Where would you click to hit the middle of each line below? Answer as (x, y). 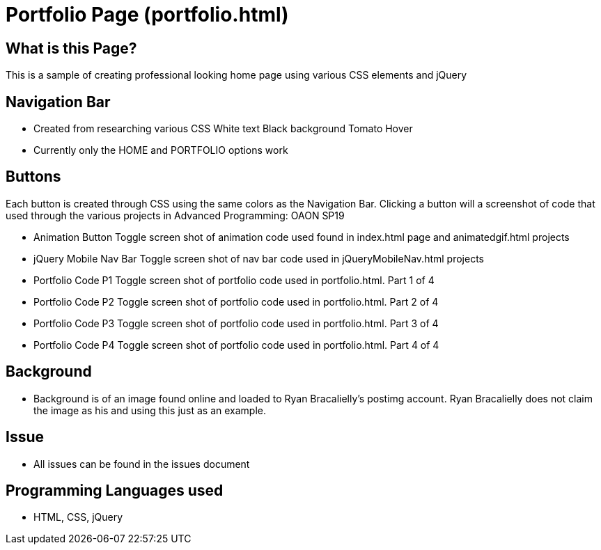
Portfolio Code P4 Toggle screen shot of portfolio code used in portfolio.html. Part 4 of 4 (236, 345)
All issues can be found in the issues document (142, 464)
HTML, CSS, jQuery (78, 517)
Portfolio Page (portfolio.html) (147, 15)
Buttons (33, 177)
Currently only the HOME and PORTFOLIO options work (161, 150)
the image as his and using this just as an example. (150, 410)
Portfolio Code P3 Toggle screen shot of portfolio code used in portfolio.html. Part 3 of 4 (236, 323)
